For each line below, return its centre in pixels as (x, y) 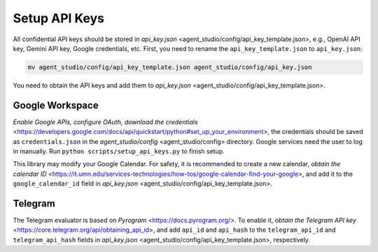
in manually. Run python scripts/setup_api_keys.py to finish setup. (119, 151)
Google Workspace (56, 105)
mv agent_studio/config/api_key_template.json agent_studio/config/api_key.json (170, 67)
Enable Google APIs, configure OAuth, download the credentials (106, 121)
